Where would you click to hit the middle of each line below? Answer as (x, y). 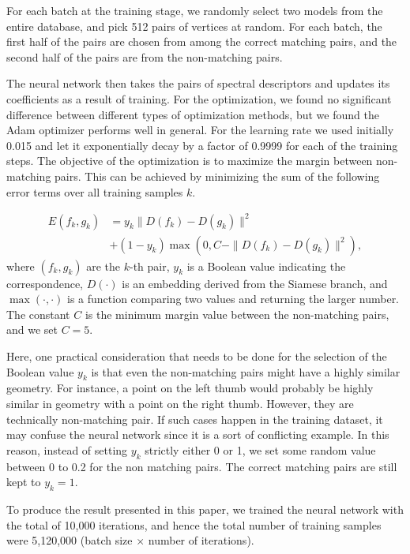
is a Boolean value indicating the (266, 266)
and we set (32, 329)
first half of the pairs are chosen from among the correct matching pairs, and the (202, 41)
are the (103, 266)
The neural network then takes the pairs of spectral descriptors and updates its (198, 83)
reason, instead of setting (67, 449)
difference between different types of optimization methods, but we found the (193, 114)
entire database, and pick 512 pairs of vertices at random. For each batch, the (194, 26)
